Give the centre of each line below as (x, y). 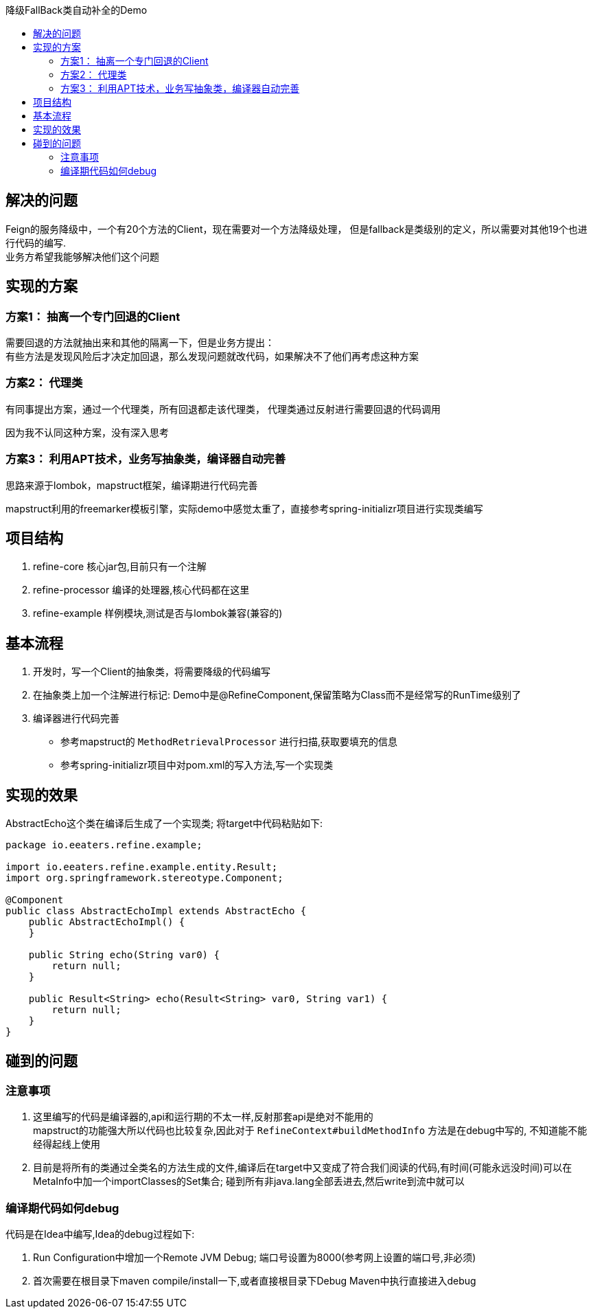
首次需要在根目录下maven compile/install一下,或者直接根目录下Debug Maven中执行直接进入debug (255, 1281)
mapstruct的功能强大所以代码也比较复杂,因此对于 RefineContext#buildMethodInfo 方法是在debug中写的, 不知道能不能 (310, 1131)
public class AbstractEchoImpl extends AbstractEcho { (156, 911)
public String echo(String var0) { (124, 955)
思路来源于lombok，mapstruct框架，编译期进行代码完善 (132, 485)
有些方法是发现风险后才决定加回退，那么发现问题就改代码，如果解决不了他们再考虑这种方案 (212, 356)
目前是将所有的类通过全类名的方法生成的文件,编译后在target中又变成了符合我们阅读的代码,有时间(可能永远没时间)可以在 (303, 1168)
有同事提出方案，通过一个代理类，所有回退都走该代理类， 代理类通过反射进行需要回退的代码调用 (223, 409)
